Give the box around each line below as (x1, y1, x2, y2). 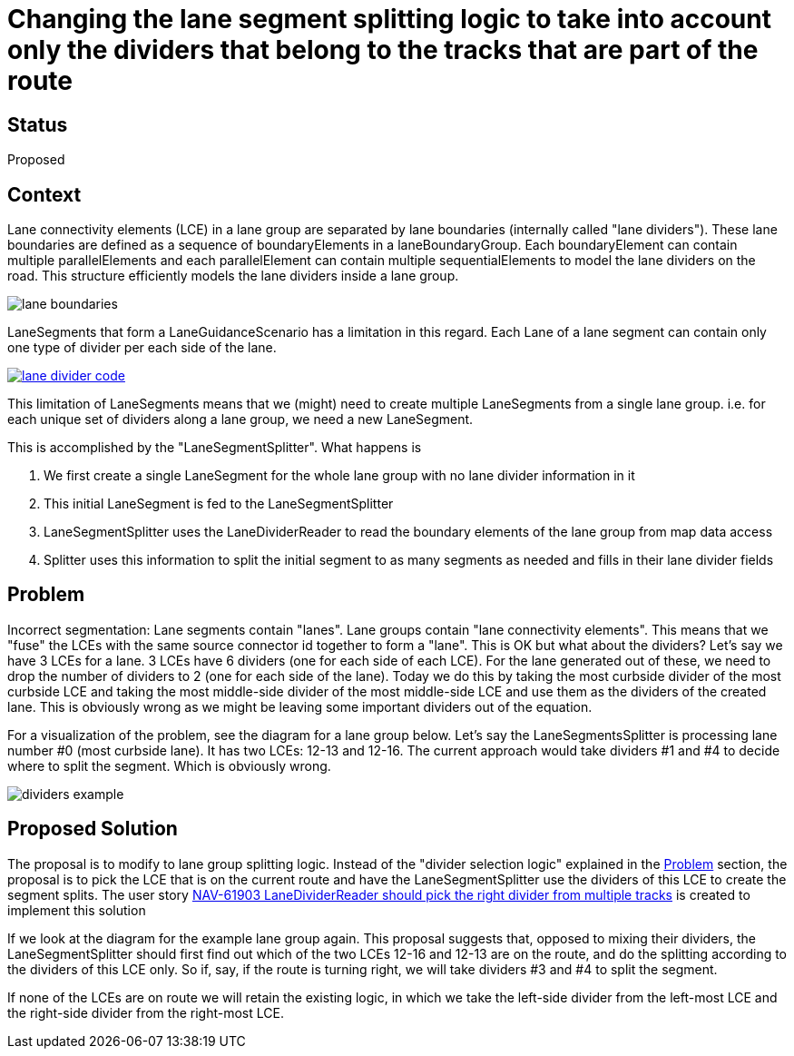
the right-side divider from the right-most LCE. (7, 1004, 284, 1021)
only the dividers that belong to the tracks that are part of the (7, 35, 759, 65)
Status (7, 113, 68, 136)
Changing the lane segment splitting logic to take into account (7, 4, 771, 35)
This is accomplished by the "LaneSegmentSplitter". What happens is (7, 439, 422, 456)
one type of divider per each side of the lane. (7, 340, 277, 356)
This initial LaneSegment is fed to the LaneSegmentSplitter (44, 496, 394, 512)
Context (7, 183, 82, 206)
